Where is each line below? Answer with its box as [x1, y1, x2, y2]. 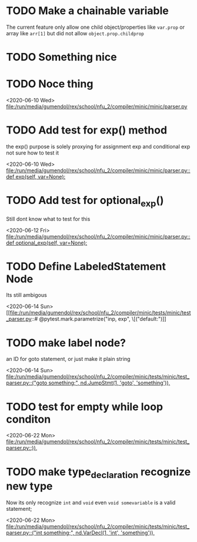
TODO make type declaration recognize [6, 465, 191, 480]
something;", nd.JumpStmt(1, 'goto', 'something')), [48, 379, 171, 386]
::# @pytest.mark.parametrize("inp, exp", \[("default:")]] [31, 316, 166, 323]
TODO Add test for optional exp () [6, 194, 164, 209]
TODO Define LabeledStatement [6, 260, 166, 273]
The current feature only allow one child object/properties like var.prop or [6, 24, 185, 31]
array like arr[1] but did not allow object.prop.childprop [6, 29, 144, 36]
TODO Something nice [6, 51, 117, 64]
